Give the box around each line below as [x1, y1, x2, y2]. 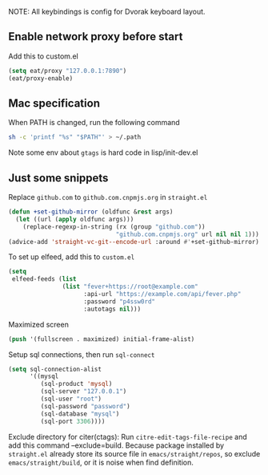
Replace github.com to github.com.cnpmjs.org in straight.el [8, 193, 208, 202]
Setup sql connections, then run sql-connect [8, 349, 155, 359]
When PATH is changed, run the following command [8, 118, 180, 128]
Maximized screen [8, 319, 70, 329]
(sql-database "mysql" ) [40, 409, 120, 418]
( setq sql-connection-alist [8, 365, 102, 373]
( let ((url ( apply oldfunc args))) [15, 215, 134, 223]
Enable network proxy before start [8, 30, 183, 43]
